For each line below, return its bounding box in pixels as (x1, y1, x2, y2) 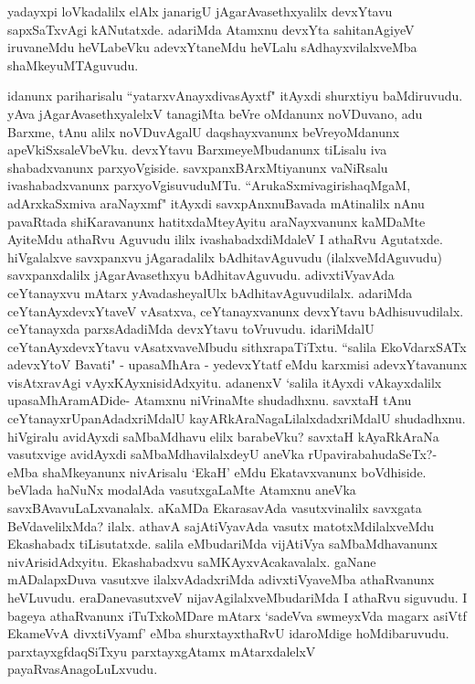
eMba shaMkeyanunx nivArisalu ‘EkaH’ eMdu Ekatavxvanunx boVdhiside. (7, 462, 427, 481)
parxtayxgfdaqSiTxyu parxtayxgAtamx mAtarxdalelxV (7, 641, 316, 660)
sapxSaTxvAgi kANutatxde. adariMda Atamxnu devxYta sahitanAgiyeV (7, 19, 415, 38)
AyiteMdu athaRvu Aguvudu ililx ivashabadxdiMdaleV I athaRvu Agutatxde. (7, 230, 443, 249)
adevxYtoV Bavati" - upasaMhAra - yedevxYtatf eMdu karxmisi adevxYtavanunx (7, 355, 468, 374)
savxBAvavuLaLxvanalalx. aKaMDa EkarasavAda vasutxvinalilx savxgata (7, 498, 422, 518)
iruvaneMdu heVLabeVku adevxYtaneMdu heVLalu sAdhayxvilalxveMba (7, 37, 417, 57)
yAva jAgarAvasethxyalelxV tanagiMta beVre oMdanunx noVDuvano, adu (7, 103, 423, 123)
